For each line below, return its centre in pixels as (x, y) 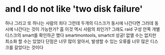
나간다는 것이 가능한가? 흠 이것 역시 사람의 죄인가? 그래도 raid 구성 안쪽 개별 (87, 29)
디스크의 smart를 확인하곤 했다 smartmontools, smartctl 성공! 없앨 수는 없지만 (81, 35)
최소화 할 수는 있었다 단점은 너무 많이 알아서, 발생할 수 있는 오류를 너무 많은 (77, 41)
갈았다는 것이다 (29, 47)
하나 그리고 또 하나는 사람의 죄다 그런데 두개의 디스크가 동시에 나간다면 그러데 (79, 23)
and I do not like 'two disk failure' (74, 9)
